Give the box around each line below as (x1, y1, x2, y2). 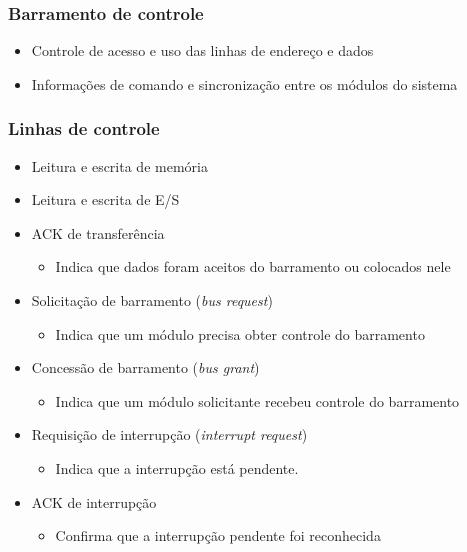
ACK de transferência (31, 222, 165, 243)
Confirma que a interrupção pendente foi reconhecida (55, 525, 381, 546)
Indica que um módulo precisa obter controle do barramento (55, 323, 425, 344)
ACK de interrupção (31, 491, 157, 512)
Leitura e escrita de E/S (31, 189, 180, 210)
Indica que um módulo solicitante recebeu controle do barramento (55, 390, 460, 411)
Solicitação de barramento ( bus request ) (31, 290, 273, 310)
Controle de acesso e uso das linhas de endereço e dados (31, 40, 374, 61)
